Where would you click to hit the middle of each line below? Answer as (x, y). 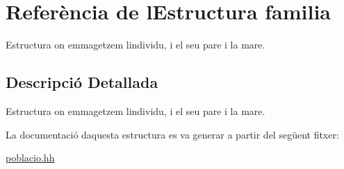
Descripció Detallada (82, 82)
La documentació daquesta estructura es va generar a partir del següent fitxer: (172, 134)
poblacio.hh (30, 158)
